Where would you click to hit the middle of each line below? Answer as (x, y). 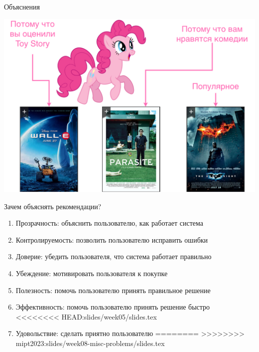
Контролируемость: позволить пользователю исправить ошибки (112, 239)
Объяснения (22, 6)
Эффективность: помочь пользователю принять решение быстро (113, 307)
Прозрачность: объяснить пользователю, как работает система (109, 223)
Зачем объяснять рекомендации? (53, 206)
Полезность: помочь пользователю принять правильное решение (113, 290)
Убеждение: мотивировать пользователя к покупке (92, 273)
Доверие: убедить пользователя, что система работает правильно (114, 256)
